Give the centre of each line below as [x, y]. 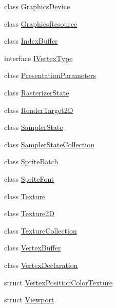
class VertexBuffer [33, 248]
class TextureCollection [41, 230]
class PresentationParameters [50, 75]
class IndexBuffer [31, 41]
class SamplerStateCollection [49, 144]
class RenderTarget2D [39, 110]
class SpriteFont [29, 178]
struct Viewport [29, 300]
